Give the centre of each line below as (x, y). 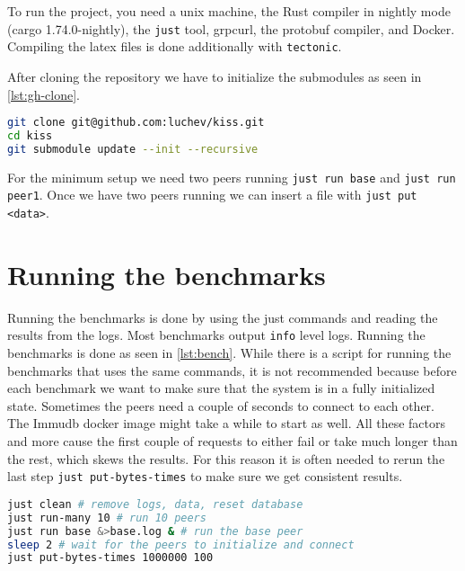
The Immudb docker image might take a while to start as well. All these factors (227, 423)
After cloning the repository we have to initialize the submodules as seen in (215, 76)
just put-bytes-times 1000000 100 (110, 558)
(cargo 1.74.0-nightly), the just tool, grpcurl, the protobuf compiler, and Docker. (231, 28)
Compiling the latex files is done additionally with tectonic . (175, 46)
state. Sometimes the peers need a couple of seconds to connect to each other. (221, 405)
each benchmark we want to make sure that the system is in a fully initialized (221, 388)
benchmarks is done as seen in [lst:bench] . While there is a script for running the (229, 353)
